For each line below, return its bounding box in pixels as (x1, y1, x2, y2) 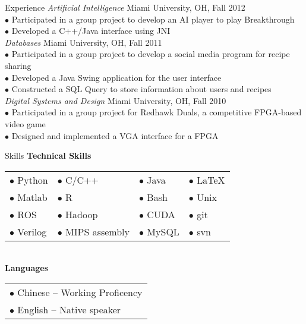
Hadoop (65, 207, 98, 221)
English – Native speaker (17, 302, 121, 316)
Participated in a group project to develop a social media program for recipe (11, 48, 290, 60)
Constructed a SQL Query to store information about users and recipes (11, 83, 272, 95)
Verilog (17, 224, 47, 238)
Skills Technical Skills (5, 149, 92, 162)
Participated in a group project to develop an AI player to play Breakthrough (11, 12, 295, 25)
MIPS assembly (65, 224, 130, 238)
